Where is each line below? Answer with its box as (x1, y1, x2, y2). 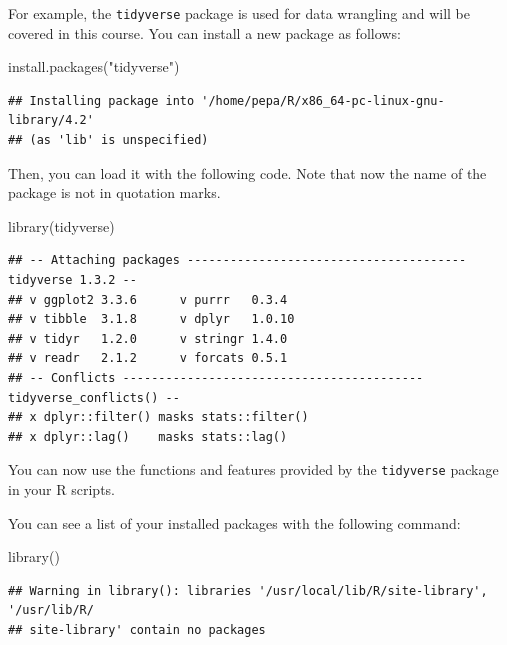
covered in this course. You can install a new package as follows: (8, 22, 401, 43)
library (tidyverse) (8, 215, 115, 236)
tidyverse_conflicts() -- (8, 390, 180, 405)
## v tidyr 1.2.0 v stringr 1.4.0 (8, 331, 288, 346)
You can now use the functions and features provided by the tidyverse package (8, 459, 499, 480)
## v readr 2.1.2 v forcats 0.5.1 (8, 351, 288, 366)
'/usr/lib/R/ (8, 603, 94, 618)
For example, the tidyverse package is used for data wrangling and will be (8, 3, 470, 23)
